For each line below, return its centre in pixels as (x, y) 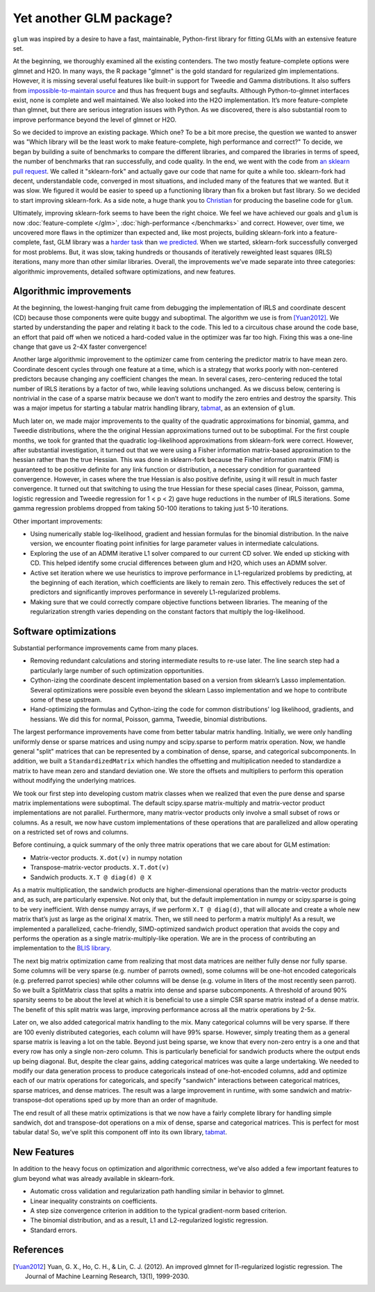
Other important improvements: (58, 521)
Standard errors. (54, 1230)
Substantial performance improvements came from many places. (106, 648)
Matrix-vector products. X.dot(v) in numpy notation (106, 857)
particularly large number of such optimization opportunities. (117, 670)
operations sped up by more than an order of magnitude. (136, 1100)
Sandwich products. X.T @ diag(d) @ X (91, 877)
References (38, 1250)
